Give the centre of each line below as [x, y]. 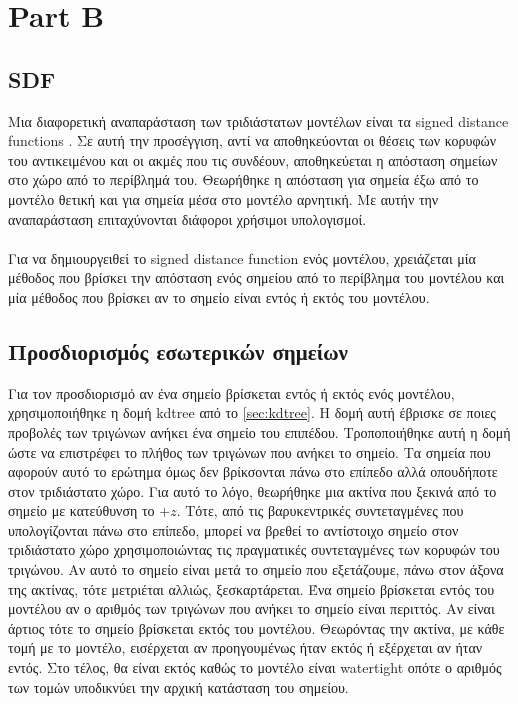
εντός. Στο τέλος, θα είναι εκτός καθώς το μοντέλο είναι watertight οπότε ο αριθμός [255, 667]
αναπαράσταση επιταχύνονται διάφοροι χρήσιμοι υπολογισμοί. [187, 218]
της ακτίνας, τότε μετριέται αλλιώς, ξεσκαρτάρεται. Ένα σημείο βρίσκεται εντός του [251, 588]
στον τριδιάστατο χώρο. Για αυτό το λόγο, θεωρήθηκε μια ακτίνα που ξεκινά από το [252, 490]
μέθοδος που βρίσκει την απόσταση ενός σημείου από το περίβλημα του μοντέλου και [256, 277]
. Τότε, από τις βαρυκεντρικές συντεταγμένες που [320, 510]
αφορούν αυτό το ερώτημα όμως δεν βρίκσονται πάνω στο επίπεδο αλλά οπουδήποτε [253, 471]
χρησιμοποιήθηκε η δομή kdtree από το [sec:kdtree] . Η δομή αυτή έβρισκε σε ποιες [252, 412]
